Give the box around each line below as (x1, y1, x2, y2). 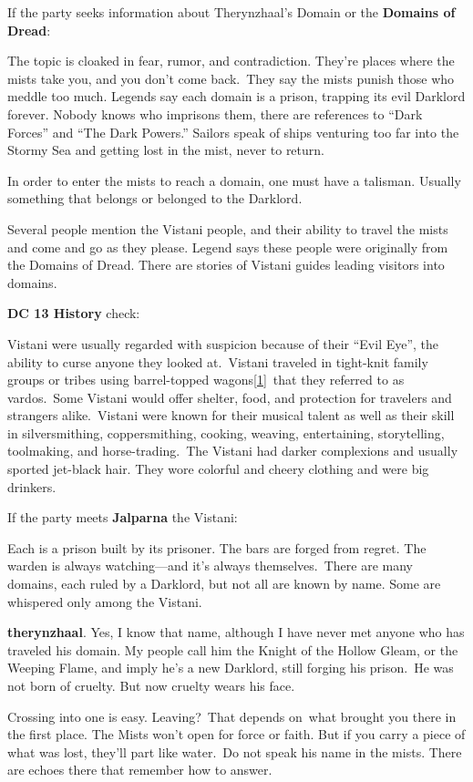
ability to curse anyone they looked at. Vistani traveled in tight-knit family (7, 352, 428, 371)
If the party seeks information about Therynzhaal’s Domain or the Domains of (7, 3, 456, 21)
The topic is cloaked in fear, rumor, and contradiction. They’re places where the (7, 51, 455, 70)
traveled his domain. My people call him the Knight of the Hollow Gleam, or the (7, 640, 458, 659)
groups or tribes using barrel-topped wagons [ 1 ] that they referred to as (7, 370, 405, 389)
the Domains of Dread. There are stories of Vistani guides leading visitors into (7, 255, 445, 274)
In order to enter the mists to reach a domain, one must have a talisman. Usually (7, 170, 461, 190)
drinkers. (7, 477, 57, 496)
